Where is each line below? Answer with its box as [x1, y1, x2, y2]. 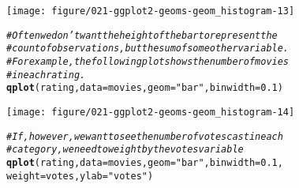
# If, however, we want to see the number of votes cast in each [6, 130, 283, 142]
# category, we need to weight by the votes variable [6, 144, 244, 156]
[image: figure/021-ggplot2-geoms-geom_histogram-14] [6, 106, 295, 118]
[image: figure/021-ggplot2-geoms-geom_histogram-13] [6, 6, 295, 17]
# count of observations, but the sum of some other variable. [6, 43, 290, 55]
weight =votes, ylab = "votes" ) [6, 170, 154, 182]
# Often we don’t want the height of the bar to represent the [6, 29, 278, 41]
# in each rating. [6, 69, 86, 81]
